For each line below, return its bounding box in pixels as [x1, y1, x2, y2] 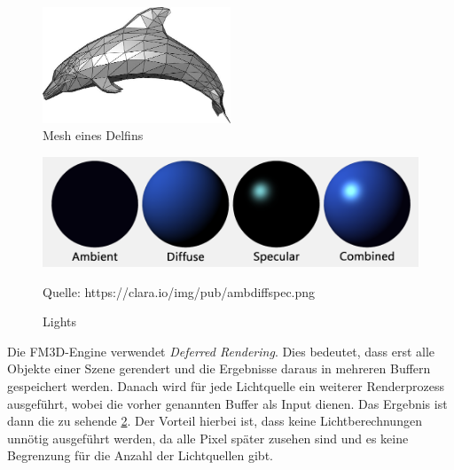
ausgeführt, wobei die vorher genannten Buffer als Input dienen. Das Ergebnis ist [7, 394, 448, 412]
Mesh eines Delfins [43, 126, 144, 145]
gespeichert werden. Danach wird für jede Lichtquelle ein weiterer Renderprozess [7, 376, 445, 395]
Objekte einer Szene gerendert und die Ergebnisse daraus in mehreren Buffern [7, 359, 431, 378]
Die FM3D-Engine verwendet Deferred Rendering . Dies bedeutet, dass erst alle [7, 341, 435, 360]
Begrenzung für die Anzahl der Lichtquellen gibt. [7, 446, 273, 465]
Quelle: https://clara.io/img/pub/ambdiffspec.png [43, 282, 316, 301]
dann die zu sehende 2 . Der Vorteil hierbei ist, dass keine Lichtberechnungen [7, 411, 422, 430]
